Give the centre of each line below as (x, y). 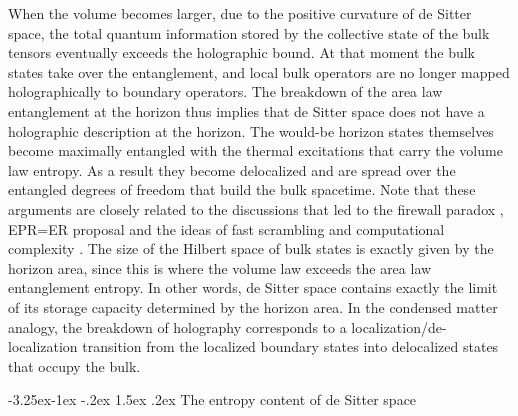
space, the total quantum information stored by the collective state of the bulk (249, 32)
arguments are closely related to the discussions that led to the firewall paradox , (256, 208)
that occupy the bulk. (74, 365)
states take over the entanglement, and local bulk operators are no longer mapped (259, 71)
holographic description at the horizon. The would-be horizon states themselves (251, 130)
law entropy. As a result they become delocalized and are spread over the (232, 169)
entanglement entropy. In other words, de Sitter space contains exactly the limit (253, 287)
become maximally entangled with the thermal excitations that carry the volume (255, 150)
